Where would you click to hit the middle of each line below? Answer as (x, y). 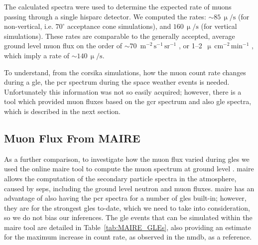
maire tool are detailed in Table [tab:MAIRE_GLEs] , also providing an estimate (128, 227)
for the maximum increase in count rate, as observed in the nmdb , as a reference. (128, 237)
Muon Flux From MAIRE (72, 138)
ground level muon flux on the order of (63, 46)
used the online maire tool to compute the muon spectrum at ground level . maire (129, 169)
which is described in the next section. (62, 111)
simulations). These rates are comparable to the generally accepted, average (120, 36)
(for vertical (219, 26)
